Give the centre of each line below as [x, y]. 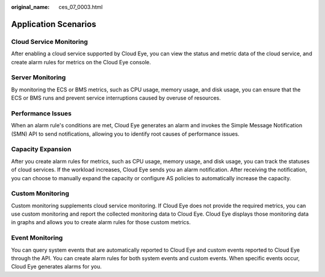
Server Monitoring [39, 78]
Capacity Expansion [41, 149]
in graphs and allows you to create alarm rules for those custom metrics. [101, 222]
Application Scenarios [54, 24]
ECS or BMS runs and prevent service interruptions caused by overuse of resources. [116, 98]
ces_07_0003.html [81, 7]
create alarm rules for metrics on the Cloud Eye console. [81, 62]
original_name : [30, 7]
